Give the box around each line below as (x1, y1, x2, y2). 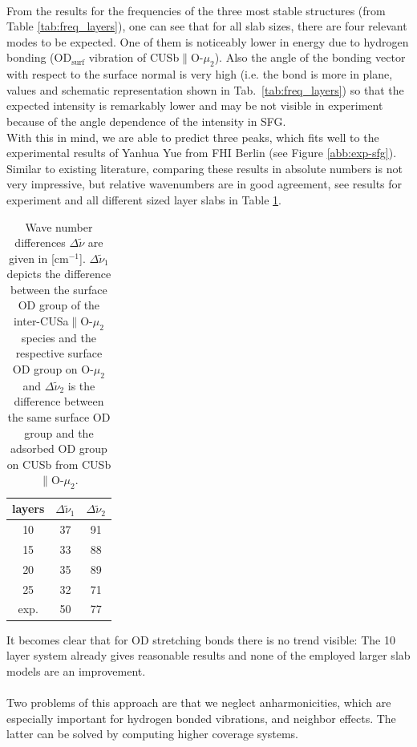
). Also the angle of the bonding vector (214, 49, 406, 66)
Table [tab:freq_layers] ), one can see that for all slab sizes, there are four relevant (6, 18, 407, 34)
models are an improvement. (6, 662, 146, 679)
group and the (24, 424, 94, 441)
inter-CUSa (13, 313, 69, 329)
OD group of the (18, 297, 100, 313)
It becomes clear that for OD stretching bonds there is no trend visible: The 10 (6, 631, 395, 648)
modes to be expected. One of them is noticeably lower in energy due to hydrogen (6, 33, 409, 50)
